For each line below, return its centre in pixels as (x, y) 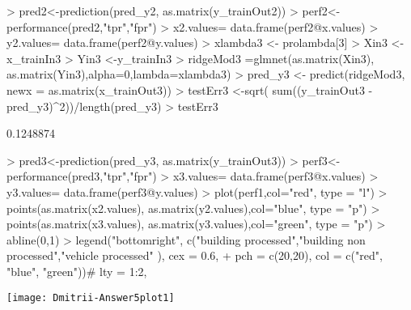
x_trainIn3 (34, 58)
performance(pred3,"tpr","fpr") (82, 176)
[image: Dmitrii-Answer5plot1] (91, 297)
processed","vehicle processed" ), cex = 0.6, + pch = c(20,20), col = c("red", (195, 255)
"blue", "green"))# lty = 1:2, (77, 271)
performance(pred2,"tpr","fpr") (82, 26)
